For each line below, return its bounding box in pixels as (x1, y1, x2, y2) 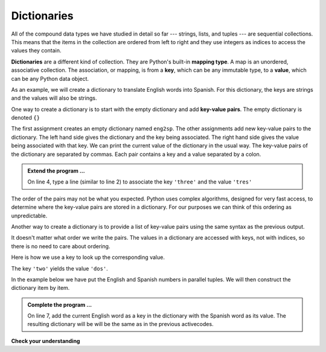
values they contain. (11, 47, 62, 54)
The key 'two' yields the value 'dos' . (11, 264, 108, 272)
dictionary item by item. (11, 284, 70, 292)
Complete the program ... (27, 301, 92, 308)
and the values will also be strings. (11, 94, 97, 102)
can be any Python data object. (11, 75, 89, 82)
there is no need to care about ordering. (11, 242, 110, 250)
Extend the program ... (27, 167, 85, 174)
